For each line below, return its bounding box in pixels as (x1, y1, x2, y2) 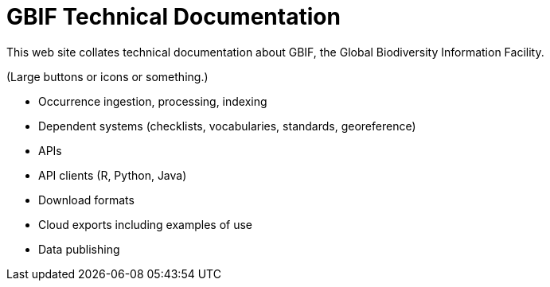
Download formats (38, 192, 135, 207)
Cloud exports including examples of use (38, 217, 253, 231)
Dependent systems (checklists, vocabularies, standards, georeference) (38, 118, 416, 133)
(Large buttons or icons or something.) (6, 69, 209, 83)
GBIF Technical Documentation (6, 3, 341, 30)
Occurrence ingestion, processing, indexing (38, 94, 267, 108)
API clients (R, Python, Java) (38, 168, 187, 182)
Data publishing (38, 242, 120, 256)
